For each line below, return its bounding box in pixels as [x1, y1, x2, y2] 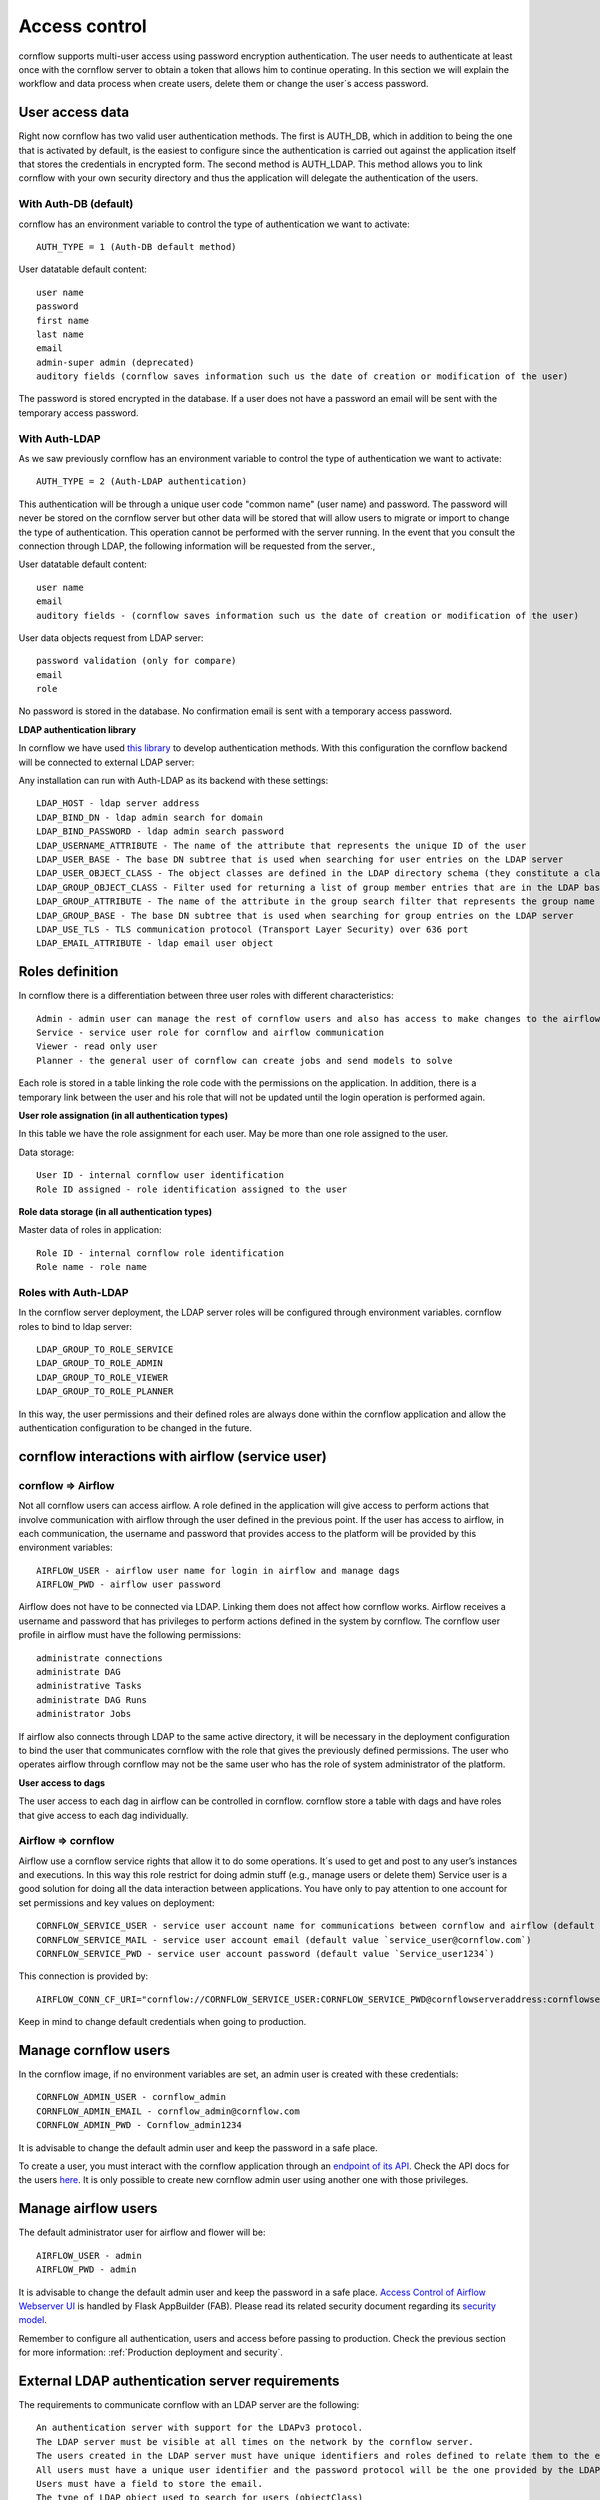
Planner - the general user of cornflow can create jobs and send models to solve [36, 1055, 453, 1066]
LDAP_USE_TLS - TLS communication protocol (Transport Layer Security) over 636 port [36, 923, 469, 935]
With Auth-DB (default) [18, 197, 134, 211]
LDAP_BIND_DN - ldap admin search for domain [36, 811, 264, 823]
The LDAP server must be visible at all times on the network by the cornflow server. [36, 2436, 474, 2447]
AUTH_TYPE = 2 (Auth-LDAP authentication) [36, 476, 248, 487]
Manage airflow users [18, 2200, 158, 2217]
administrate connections [36, 1652, 164, 1664]
